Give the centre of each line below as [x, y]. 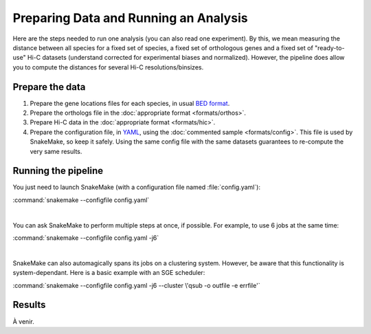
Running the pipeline [58, 171]
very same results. [56, 151]
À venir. [23, 321]
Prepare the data [49, 87]
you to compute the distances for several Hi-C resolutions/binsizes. [108, 67]
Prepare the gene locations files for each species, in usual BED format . [130, 103]
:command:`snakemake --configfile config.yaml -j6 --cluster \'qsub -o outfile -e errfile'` [136, 285]
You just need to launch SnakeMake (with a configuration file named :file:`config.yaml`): [137, 187]
